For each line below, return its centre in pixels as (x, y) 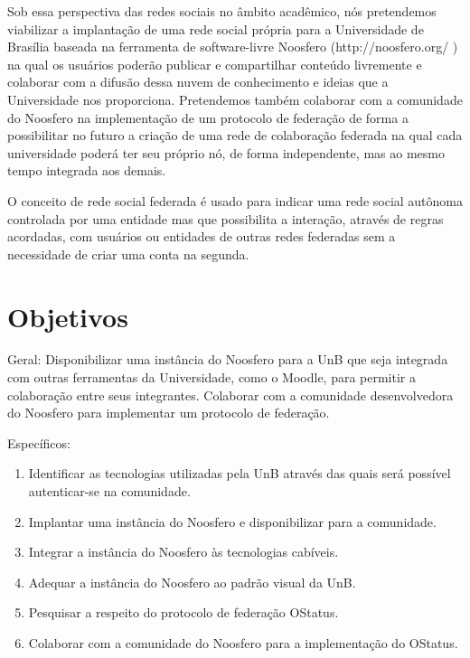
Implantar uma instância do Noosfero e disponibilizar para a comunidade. (232, 521)
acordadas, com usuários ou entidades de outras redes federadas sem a (202, 236)
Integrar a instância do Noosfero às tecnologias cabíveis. (183, 552)
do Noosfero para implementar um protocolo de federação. (169, 413)
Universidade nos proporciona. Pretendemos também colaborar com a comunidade (235, 99)
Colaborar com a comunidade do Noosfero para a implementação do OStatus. (243, 642)
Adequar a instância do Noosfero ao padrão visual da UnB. (192, 582)
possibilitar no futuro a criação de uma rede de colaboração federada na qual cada (235, 135)
